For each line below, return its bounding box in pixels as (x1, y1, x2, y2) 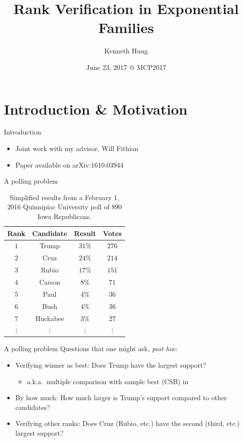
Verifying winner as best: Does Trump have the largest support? (15, 360, 206, 370)
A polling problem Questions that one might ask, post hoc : (4, 343, 178, 354)
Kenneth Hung (104, 46, 148, 56)
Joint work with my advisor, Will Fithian (15, 143, 139, 153)
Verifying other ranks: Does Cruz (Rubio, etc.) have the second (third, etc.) (15, 418, 240, 428)
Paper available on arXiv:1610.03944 (15, 159, 124, 170)
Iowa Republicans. (37, 211, 92, 221)
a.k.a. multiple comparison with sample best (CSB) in (27, 376, 189, 386)
